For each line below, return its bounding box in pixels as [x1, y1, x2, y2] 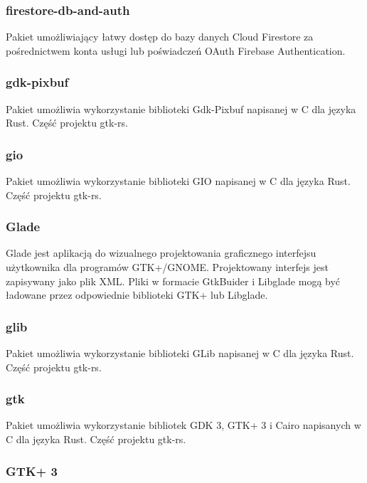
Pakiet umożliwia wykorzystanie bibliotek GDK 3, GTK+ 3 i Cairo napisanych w [6, 418, 361, 432]
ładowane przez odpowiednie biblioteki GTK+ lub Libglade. [6, 287, 268, 302]
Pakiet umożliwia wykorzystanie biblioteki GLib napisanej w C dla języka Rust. [6, 346, 354, 361]
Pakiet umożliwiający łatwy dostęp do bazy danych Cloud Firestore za [6, 29, 314, 44]
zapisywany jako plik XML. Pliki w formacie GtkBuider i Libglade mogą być [6, 273, 341, 288]
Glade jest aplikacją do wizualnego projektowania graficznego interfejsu [6, 245, 317, 260]
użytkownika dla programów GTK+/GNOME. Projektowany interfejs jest [6, 260, 329, 275]
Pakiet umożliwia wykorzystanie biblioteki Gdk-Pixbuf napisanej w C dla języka [6, 101, 356, 116]
